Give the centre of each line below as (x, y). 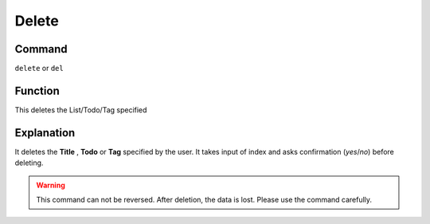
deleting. (29, 163)
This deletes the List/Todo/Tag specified (81, 110)
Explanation (45, 133)
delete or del (39, 69)
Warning (51, 185)
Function (37, 90)
